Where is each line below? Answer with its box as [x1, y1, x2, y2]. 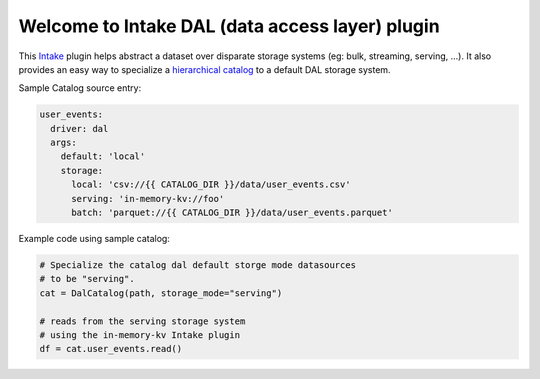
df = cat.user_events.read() [39, 343, 183, 355]
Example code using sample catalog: [18, 233, 170, 245]
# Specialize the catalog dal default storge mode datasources [39, 260, 357, 271]
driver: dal [50, 123, 109, 134]
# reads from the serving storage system [39, 315, 246, 327]
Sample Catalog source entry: [18, 82, 142, 94]
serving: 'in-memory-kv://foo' [71, 193, 225, 204]
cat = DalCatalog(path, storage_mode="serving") [39, 287, 283, 299]
